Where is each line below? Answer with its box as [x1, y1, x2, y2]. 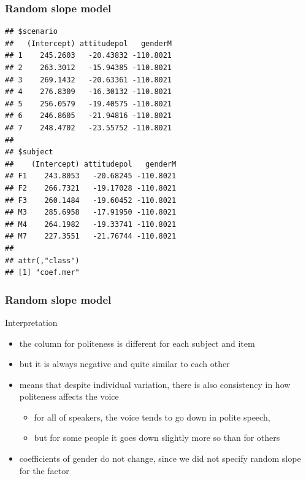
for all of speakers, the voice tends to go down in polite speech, [34, 410, 270, 423]
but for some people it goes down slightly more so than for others [34, 431, 280, 444]
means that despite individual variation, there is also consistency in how [19, 378, 291, 390]
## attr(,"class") [5, 256, 80, 265]
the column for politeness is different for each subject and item [19, 336, 255, 349]
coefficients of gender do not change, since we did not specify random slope [19, 452, 301, 465]
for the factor [19, 464, 69, 477]
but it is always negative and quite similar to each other [19, 357, 230, 370]
